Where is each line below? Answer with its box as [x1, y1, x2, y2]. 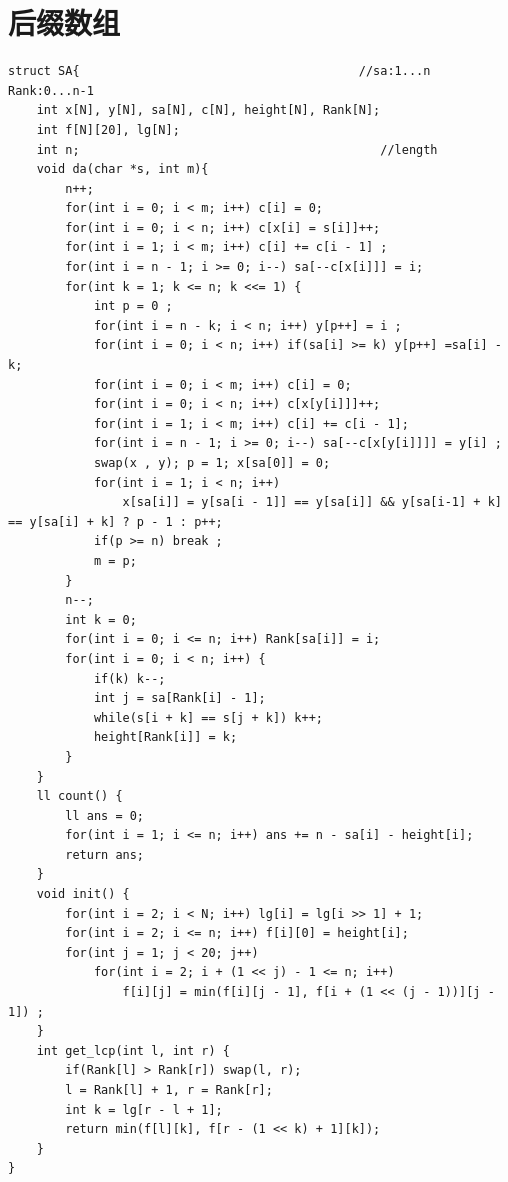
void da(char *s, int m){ [36, 162, 209, 177]
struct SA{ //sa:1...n [8, 64, 431, 79]
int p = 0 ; [93, 299, 173, 314]
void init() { [36, 887, 130, 902]
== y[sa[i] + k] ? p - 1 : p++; [8, 514, 223, 529]
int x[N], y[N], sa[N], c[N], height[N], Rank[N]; [36, 103, 381, 118]
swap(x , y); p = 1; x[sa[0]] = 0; [93, 456, 331, 470]
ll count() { [36, 789, 123, 804]
